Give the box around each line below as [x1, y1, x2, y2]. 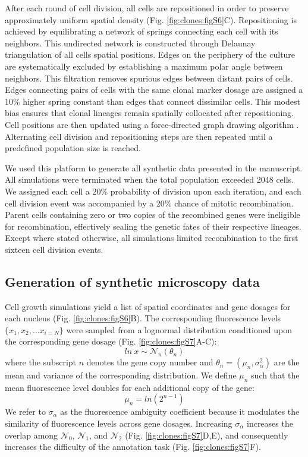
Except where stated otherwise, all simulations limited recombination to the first [5, 231, 298, 244]
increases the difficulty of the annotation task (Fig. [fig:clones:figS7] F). [5, 440, 261, 453]
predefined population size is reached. [5, 142, 141, 154]
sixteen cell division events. [5, 243, 103, 255]
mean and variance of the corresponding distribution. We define [5, 369, 237, 381]
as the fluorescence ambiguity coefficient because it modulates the [60, 405, 300, 418]
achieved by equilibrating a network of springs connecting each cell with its [5, 25, 278, 37]
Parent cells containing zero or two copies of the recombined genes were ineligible [5, 208, 300, 221]
